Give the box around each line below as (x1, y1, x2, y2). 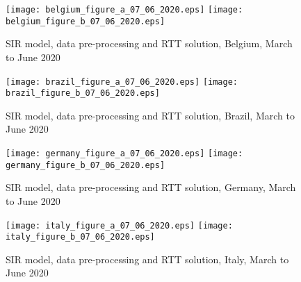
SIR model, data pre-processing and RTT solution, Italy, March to (6, 251, 289, 266)
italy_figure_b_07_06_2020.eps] (6, 232, 155, 242)
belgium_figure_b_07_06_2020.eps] (6, 16, 165, 26)
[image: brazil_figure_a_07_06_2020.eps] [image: (6, 76, 238, 87)
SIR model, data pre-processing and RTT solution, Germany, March (6, 180, 296, 194)
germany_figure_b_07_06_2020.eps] (6, 160, 165, 170)
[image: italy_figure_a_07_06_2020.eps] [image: (6, 220, 233, 231)
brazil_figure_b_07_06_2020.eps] (6, 88, 160, 99)
